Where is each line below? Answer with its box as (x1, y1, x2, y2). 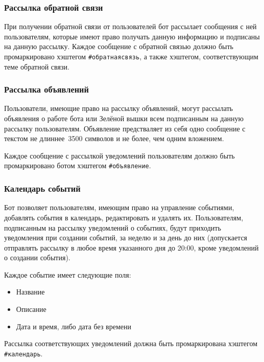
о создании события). (4, 252, 70, 263)
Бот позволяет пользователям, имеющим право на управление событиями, (4, 202, 234, 213)
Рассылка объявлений (4, 83, 89, 96)
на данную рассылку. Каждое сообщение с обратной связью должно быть (4, 41, 233, 52)
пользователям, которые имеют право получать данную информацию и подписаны (4, 31, 260, 41)
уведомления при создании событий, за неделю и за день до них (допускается (4, 232, 248, 243)
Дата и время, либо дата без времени (16, 321, 131, 331)
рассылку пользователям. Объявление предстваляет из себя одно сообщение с (4, 123, 246, 133)
